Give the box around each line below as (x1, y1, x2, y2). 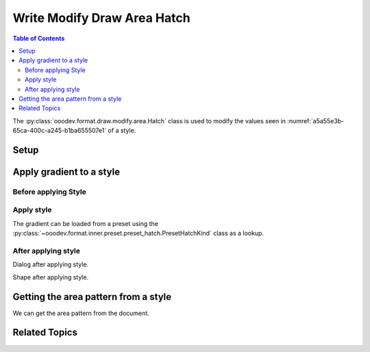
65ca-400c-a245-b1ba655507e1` (12, 127, 107, 135)
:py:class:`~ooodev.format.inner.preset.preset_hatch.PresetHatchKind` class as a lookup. (12, 229, 264, 238)
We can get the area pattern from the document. (12, 309, 150, 317)
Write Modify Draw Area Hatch (12, 10, 191, 25)
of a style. (108, 127, 136, 135)
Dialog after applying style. (12, 260, 89, 268)
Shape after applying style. (12, 273, 89, 281)
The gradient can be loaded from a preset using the (12, 219, 159, 227)
